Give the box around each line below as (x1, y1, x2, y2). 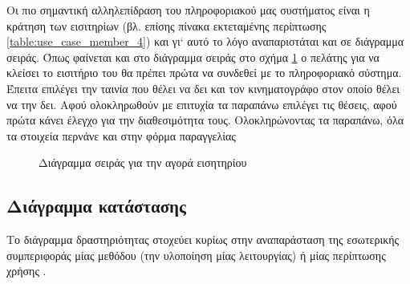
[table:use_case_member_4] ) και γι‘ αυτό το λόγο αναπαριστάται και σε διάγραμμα (6, 33, 404, 50)
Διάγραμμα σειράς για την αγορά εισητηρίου (39, 154, 247, 171)
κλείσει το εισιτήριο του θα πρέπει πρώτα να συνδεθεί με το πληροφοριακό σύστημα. (6, 64, 402, 81)
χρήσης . (6, 262, 47, 279)
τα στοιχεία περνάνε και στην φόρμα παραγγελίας (6, 127, 236, 144)
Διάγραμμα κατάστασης (6, 193, 186, 218)
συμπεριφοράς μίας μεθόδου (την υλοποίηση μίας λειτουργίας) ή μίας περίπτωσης (6, 246, 386, 263)
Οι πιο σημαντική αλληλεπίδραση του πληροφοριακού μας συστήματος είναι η (6, 2, 370, 18)
